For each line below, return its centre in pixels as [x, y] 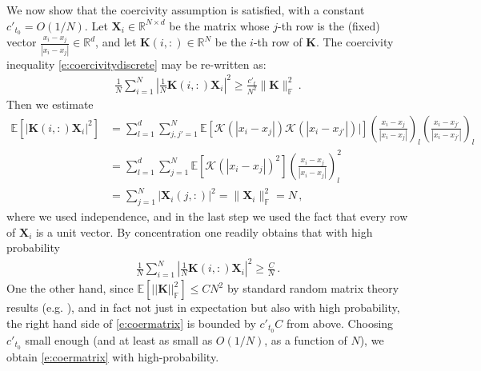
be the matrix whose [219, 25]
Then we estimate [50, 104]
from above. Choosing [340, 323]
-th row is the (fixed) [329, 25]
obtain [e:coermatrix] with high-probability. [113, 356]
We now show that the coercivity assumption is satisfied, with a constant [186, 10]
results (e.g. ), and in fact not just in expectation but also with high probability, [203, 307]
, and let [116, 42]
